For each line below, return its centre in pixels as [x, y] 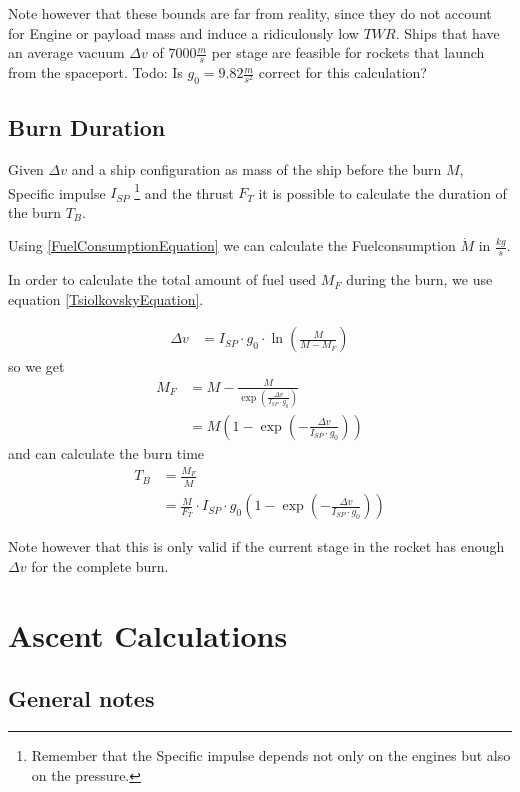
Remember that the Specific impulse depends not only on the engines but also [271, 755]
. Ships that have [447, 32]
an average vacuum [66, 52]
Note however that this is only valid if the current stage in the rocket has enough [256, 546]
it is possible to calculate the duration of [382, 192]
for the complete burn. [100, 565]
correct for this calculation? [342, 72]
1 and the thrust [184, 191]
